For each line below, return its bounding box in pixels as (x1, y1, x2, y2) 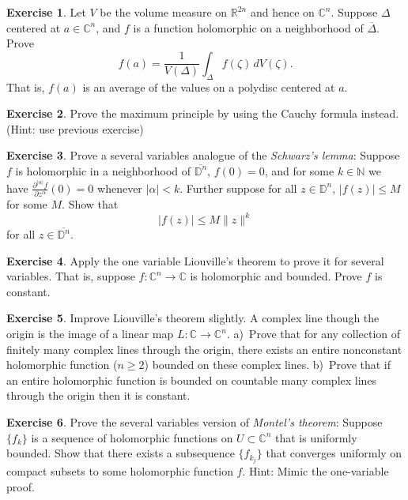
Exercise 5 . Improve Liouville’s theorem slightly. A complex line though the (6, 310, 380, 326)
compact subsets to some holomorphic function (6, 463, 233, 479)
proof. (6, 478, 35, 494)
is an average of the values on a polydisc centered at (82, 78, 335, 95)
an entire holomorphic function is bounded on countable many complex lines (6, 371, 377, 388)
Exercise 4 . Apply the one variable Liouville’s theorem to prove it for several (6, 252, 384, 269)
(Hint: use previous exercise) (6, 120, 144, 137)
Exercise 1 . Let (6, 4, 86, 20)
